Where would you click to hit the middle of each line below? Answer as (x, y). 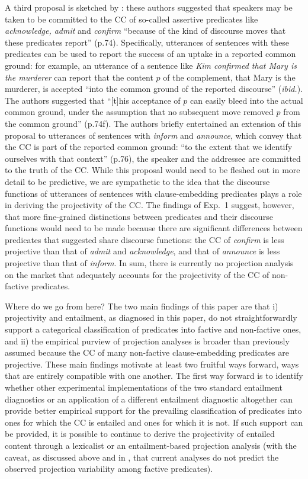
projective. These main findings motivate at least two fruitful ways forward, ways (152, 364)
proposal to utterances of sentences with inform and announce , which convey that (153, 135)
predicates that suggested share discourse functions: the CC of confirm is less (145, 239)
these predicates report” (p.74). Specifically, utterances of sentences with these (147, 42)
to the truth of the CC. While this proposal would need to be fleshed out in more (153, 170)
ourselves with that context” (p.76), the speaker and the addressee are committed (153, 158)
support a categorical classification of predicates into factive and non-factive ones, (153, 329)
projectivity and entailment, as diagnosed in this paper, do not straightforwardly (151, 317)
